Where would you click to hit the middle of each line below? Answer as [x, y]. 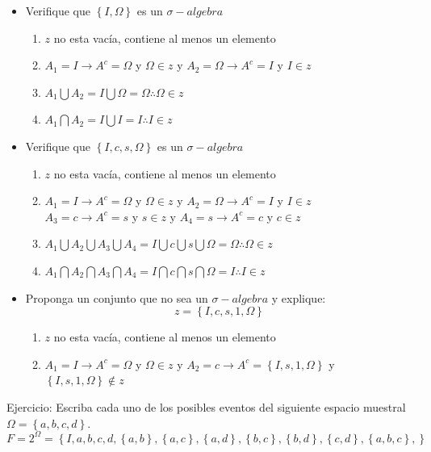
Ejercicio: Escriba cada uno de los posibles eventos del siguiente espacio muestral [206, 406]
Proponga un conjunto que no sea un [117, 297]
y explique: [299, 297]
